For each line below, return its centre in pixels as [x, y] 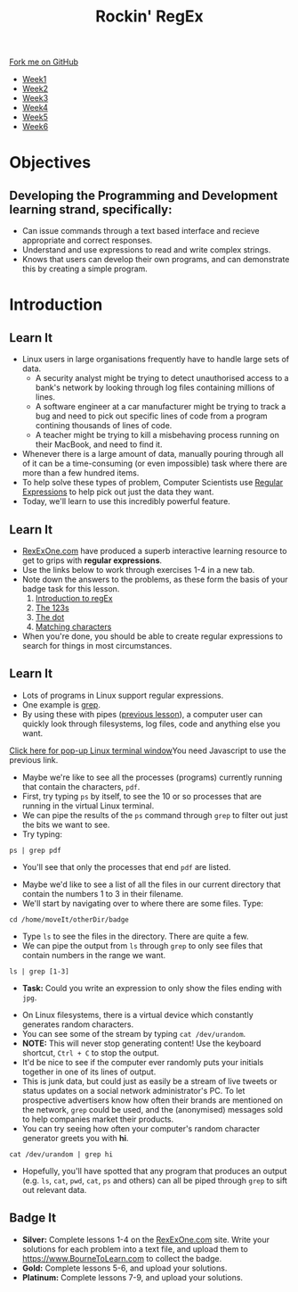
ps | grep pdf [36, 850]
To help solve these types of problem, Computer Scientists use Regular [153, 483]
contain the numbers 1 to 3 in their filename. [103, 893]
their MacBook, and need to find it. [99, 444]
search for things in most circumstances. [97, 646]
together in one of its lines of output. [89, 1072]
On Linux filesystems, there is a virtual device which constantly [137, 1015]
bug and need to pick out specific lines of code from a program [152, 416]
